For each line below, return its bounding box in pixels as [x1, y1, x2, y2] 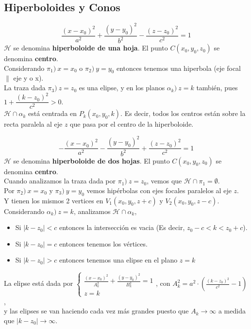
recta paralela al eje [4, 119, 63, 129]
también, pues [196, 82, 238, 93]
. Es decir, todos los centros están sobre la [120, 108, 246, 118]
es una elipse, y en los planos [79, 82, 165, 93]
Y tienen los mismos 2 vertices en [4, 195, 103, 205]
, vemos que [147, 176, 182, 186]
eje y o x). [13, 73, 44, 83]
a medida [218, 306, 246, 316]
